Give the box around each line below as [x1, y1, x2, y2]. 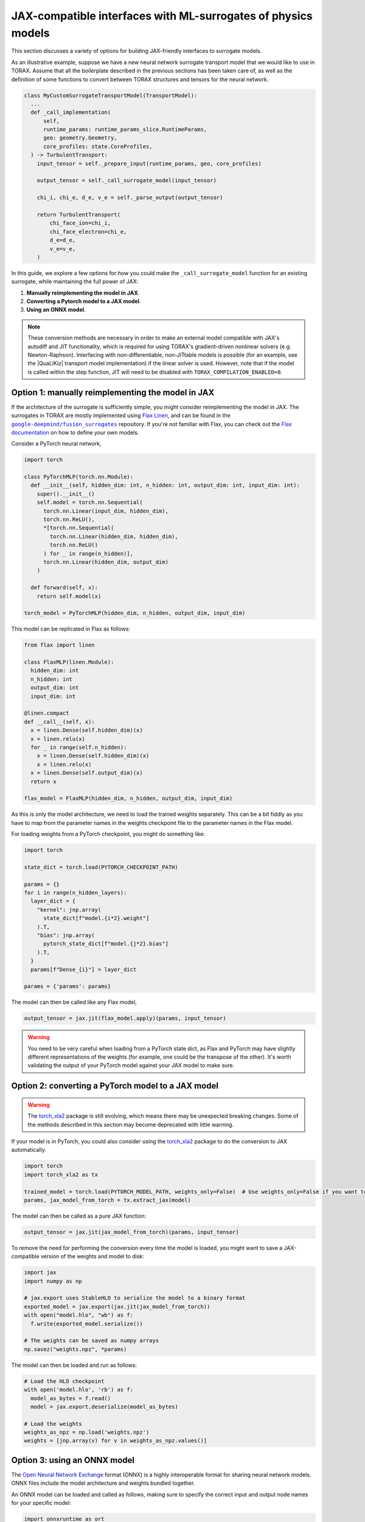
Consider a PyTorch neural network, [11, 440, 102, 447]
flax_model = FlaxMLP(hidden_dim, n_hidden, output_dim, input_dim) [24, 795, 233, 802]
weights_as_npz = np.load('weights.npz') [24, 1429, 150, 1436]
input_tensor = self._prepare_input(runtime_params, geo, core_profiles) [36, 160, 262, 167]
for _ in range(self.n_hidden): [30, 743, 127, 751]
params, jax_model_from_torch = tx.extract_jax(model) [24, 1196, 191, 1204]
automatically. [11, 1146, 47, 1154]
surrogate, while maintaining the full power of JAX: [11, 278, 139, 286]
